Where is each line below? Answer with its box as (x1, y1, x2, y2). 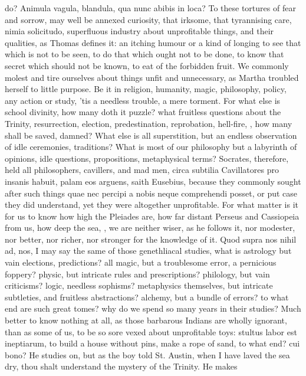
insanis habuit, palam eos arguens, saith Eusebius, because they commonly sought (5, 175, 301, 187)
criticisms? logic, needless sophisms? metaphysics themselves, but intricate (5, 279, 273, 292)
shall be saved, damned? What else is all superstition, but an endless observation (5, 129, 297, 141)
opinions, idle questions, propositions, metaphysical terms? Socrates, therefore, (5, 152, 289, 164)
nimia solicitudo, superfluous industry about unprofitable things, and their (5, 25, 274, 37)
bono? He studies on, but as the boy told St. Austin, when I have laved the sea (5, 348, 290, 361)
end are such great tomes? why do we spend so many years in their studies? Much (5, 302, 301, 315)
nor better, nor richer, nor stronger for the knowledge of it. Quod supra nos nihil (5, 233, 297, 245)
